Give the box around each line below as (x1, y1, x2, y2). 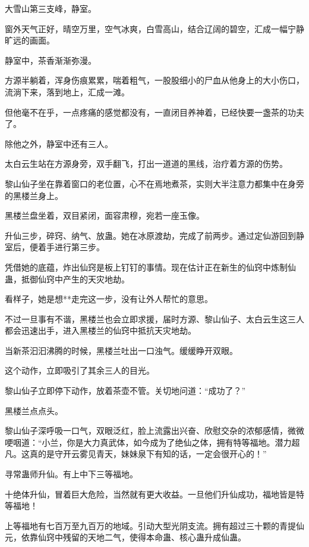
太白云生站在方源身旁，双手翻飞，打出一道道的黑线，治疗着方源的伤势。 (5, 157, 288, 170)
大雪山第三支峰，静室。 (5, 2, 96, 14)
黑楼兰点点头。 (5, 404, 63, 417)
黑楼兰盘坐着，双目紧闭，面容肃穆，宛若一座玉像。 (5, 209, 204, 222)
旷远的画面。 (5, 34, 55, 46)
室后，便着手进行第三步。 (5, 241, 105, 253)
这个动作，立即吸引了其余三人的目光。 (5, 364, 154, 377)
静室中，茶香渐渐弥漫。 (5, 54, 96, 66)
